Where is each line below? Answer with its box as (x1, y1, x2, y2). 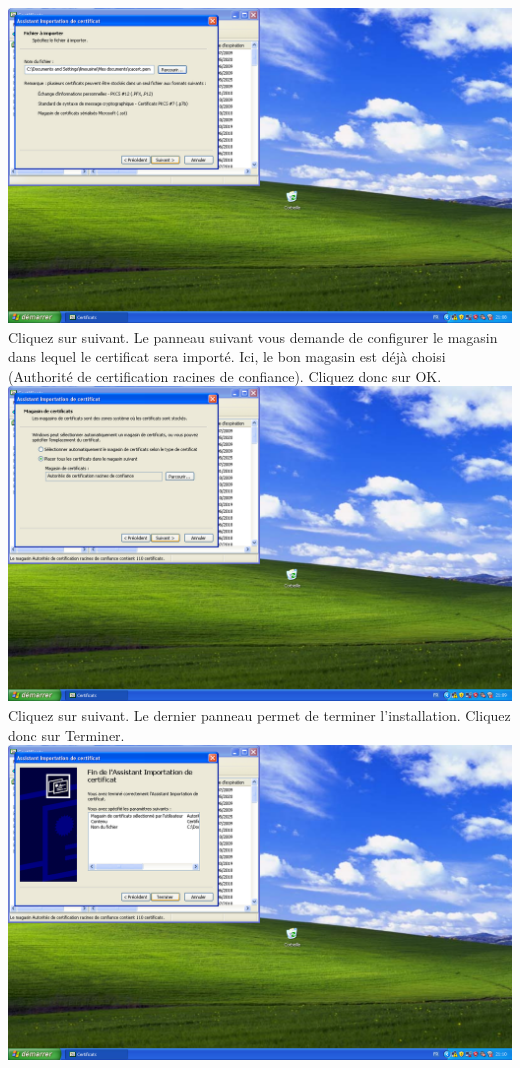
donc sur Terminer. (8, 724, 125, 745)
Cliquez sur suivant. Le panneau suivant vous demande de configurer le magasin (8, 326, 498, 347)
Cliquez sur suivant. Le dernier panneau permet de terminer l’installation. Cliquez (8, 704, 511, 725)
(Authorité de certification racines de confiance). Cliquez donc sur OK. (8, 365, 442, 386)
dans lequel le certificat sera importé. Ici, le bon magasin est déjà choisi (8, 346, 446, 367)
